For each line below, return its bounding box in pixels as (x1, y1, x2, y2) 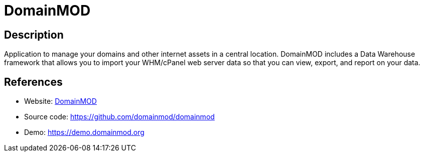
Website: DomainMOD (24, 97, 97, 106)
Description (4, 28, 64, 41)
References (4, 75, 63, 88)
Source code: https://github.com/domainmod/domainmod (24, 112, 215, 121)
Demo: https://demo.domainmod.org (24, 128, 145, 137)
